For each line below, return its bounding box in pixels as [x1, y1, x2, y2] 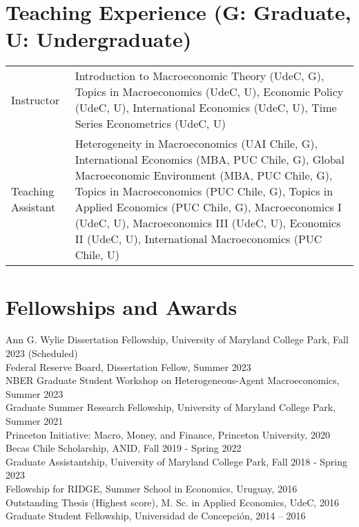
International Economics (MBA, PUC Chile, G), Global [75, 151, 345, 168]
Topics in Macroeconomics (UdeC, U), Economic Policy [75, 84, 344, 100]
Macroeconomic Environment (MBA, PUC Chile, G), [75, 167, 333, 184]
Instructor [11, 91, 59, 108]
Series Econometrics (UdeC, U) [75, 115, 226, 132]
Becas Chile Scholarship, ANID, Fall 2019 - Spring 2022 [6, 441, 242, 455]
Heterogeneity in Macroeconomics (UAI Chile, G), [75, 135, 318, 152]
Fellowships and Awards [6, 292, 237, 320]
